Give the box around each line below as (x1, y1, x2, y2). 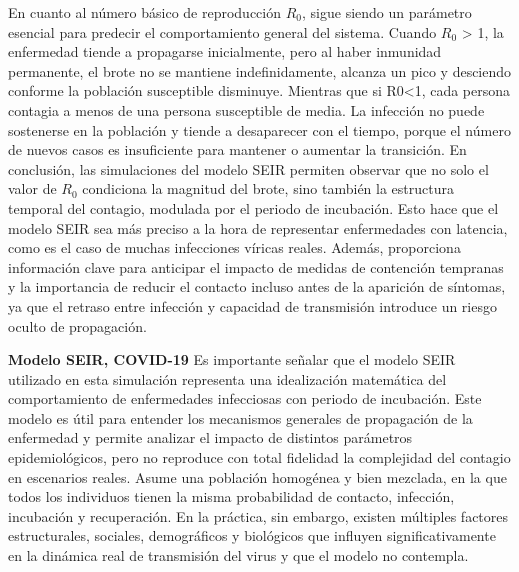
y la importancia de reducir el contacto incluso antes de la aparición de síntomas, (8, 276, 506, 297)
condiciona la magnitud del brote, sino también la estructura (82, 178, 454, 199)
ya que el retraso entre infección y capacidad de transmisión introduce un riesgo (8, 295, 497, 316)
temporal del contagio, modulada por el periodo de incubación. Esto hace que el (8, 197, 499, 218)
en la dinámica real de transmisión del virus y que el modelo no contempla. (8, 545, 469, 566)
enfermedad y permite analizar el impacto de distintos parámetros (8, 427, 413, 448)
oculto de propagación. (8, 315, 147, 336)
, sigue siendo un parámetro (302, 2, 472, 22)
